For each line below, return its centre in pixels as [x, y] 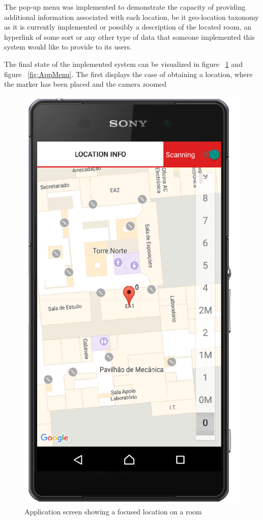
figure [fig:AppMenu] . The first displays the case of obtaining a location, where [128, 74]
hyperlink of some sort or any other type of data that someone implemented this [129, 36]
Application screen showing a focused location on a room [113, 511]
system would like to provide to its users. [68, 47]
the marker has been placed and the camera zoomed [85, 84]
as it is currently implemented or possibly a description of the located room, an [128, 27]
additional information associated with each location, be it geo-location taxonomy [131, 17]
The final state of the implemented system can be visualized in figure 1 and [123, 64]
